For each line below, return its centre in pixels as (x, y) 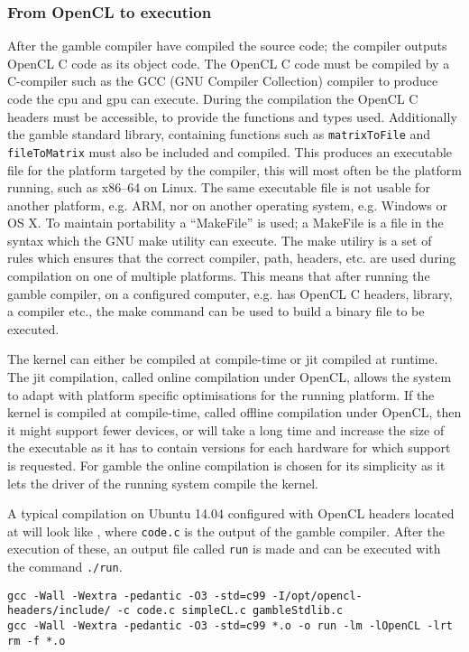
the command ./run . (65, 567)
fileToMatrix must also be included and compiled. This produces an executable (230, 151)
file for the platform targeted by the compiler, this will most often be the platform (234, 169)
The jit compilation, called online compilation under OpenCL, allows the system (230, 377)
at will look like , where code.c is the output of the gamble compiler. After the (226, 531)
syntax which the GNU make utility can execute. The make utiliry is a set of (220, 240)
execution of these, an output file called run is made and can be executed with (224, 549)
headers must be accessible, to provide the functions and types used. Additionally (232, 116)
